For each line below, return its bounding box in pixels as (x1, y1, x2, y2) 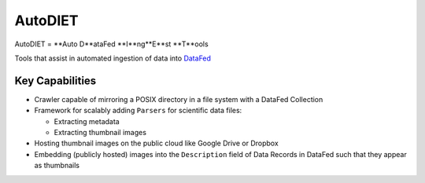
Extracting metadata (54, 116, 120, 126)
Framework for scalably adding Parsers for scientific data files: (34, 106, 242, 115)
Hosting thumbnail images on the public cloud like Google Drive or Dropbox (34, 138, 279, 148)
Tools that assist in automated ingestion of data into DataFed (14, 53, 212, 63)
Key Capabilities (14, 74, 97, 87)
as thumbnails (34, 161, 80, 170)
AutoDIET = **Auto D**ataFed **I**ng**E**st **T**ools (14, 39, 209, 49)
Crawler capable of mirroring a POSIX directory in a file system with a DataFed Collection (34, 94, 323, 104)
